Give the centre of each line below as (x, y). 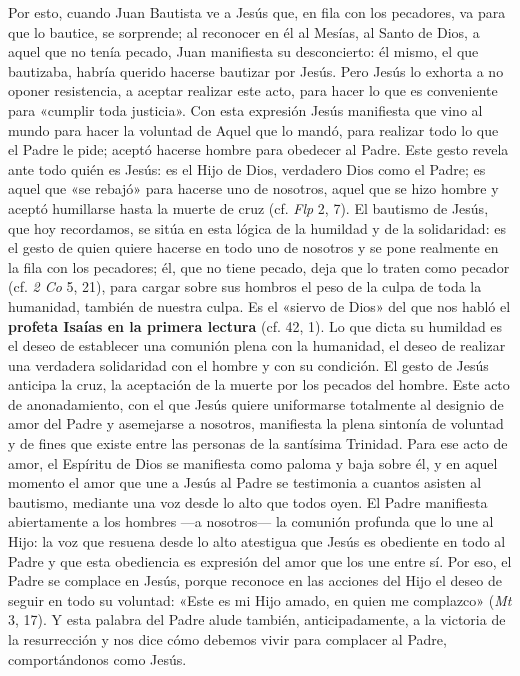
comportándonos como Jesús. (97, 658)
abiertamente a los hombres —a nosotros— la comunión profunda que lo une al (251, 521)
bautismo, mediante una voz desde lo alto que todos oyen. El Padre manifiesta (248, 501)
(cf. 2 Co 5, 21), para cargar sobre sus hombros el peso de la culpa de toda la (245, 286)
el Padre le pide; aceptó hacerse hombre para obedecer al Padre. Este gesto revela (258, 149)
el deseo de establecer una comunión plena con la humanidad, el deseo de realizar (257, 345)
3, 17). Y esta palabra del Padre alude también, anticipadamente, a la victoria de (257, 619)
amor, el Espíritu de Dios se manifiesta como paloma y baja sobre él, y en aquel (253, 462)
